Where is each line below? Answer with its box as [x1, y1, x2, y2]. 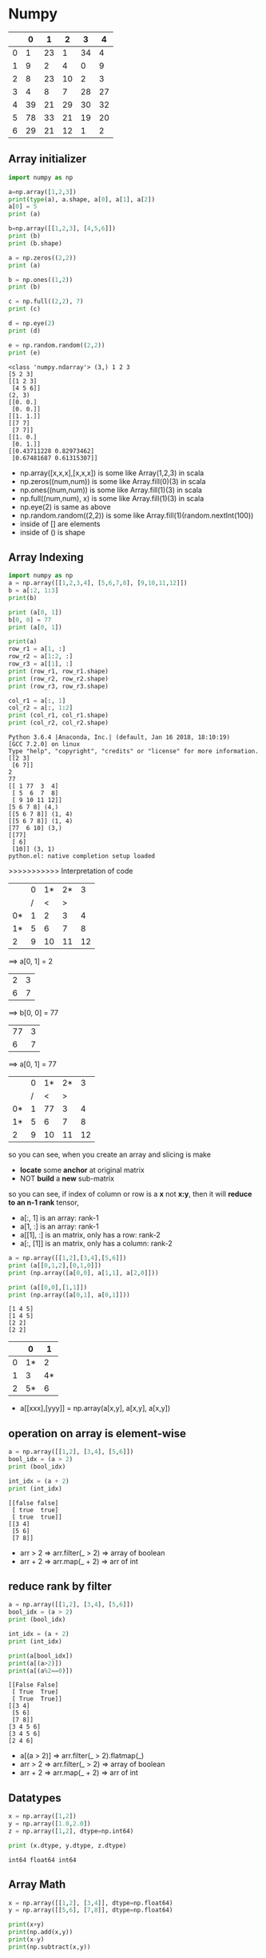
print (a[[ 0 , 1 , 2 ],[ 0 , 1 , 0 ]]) [8, 1261, 102, 1269]
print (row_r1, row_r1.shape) [8, 667, 109, 675]
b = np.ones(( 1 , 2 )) [8, 276, 73, 284]
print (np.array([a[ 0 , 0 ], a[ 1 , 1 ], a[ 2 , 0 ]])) [8, 1269, 159, 1277]
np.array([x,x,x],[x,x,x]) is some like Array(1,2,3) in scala [19, 468, 204, 478]
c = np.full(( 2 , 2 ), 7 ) [8, 297, 84, 306]
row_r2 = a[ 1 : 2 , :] [8, 653, 73, 661]
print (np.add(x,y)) [8, 1928, 73, 1936]
